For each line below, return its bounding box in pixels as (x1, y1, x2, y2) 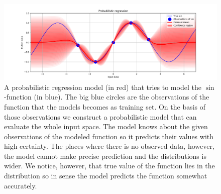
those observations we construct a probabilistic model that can (4, 111, 197, 122)
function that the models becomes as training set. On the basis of (4, 101, 206, 112)
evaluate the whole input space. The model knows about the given (4, 121, 208, 132)
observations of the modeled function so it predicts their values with (4, 131, 214, 141)
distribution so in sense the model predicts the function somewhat (4, 170, 207, 181)
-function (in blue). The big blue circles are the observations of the (4, 91, 209, 102)
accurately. (4, 180, 37, 190)
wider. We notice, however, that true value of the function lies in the (4, 160, 215, 171)
